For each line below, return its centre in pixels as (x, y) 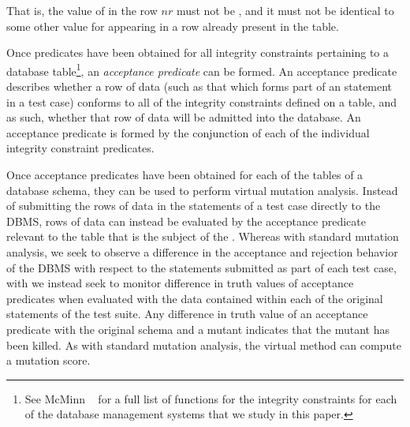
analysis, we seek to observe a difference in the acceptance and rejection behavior (202, 251)
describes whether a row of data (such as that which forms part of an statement (199, 86)
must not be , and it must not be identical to (285, 10)
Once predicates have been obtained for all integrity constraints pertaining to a (198, 52)
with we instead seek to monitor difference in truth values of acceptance (180, 283)
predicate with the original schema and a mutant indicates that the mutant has (198, 329)
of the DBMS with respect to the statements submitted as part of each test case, (201, 267)
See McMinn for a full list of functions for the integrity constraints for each (211, 398)
